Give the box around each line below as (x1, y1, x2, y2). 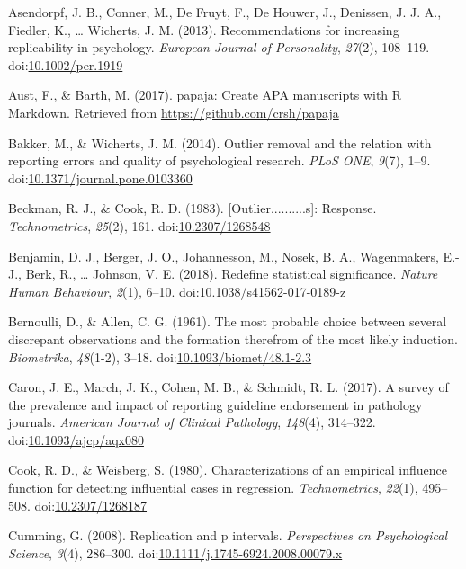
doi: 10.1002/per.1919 (8, 55, 123, 74)
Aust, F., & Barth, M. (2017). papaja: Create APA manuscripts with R (8, 85, 402, 104)
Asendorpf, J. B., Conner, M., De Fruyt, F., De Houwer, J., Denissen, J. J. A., (8, 3, 442, 21)
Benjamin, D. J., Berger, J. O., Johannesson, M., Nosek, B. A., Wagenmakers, (8, 246, 439, 265)
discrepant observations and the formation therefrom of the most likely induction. (8, 329, 458, 348)
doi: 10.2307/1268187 (34, 495, 148, 514)
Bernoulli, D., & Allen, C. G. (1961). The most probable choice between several (8, 312, 447, 331)
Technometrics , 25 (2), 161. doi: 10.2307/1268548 (8, 216, 271, 235)
